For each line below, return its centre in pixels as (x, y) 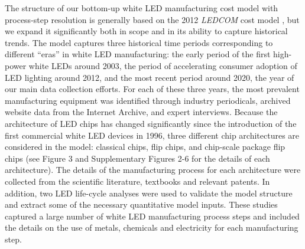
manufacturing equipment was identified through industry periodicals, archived (148, 100)
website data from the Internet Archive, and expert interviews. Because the (141, 112)
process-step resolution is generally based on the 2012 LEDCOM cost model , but (152, 19)
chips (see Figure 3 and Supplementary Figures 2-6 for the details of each (137, 158)
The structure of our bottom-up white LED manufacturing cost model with (142, 8)
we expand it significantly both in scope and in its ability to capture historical (146, 31)
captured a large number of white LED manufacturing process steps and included (152, 216)
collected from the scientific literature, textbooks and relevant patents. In (137, 181)
